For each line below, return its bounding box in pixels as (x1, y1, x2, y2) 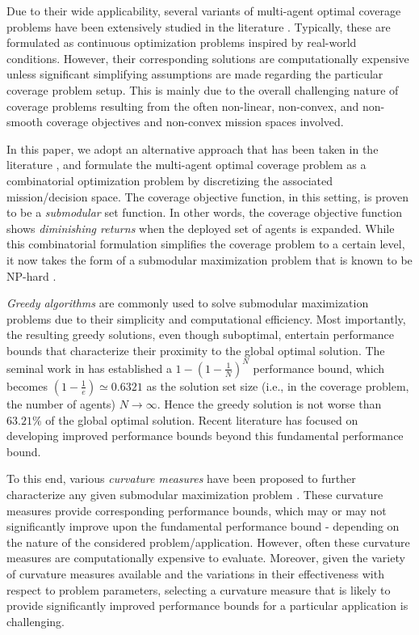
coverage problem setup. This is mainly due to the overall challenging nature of (6, 81, 399, 98)
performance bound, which (253, 359, 385, 376)
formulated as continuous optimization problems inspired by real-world (6, 34, 357, 51)
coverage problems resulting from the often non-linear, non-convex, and (6, 97, 359, 114)
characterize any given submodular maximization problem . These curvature (6, 485, 383, 502)
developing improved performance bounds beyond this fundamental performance (6, 427, 404, 444)
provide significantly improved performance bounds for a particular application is (6, 597, 409, 614)
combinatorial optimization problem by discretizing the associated (6, 171, 333, 188)
